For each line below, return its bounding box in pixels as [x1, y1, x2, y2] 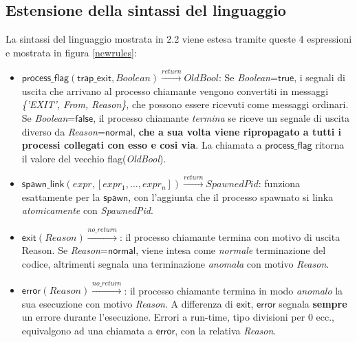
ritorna [315, 138, 345, 152]
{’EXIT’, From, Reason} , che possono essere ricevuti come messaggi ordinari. [21, 97, 349, 111]
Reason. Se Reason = [21, 243, 108, 257]
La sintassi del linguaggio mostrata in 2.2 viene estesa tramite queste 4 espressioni [6, 32, 352, 46]
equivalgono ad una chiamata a [21, 323, 153, 338]
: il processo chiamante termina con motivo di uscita [119, 229, 340, 244]
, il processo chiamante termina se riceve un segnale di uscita [93, 110, 350, 125]
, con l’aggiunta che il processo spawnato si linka [128, 189, 334, 204]
